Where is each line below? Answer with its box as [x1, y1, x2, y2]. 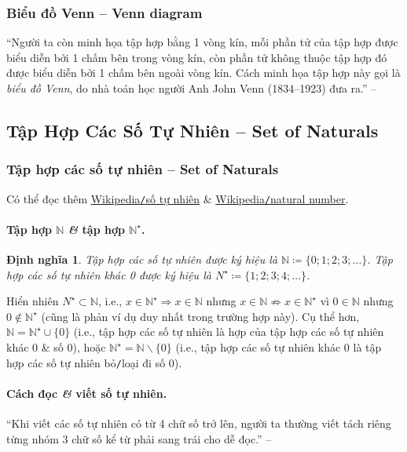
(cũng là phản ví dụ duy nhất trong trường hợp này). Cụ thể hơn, [41, 308, 360, 324]
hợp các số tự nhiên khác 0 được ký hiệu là [6, 266, 211, 282]
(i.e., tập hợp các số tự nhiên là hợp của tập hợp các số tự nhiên [73, 323, 384, 340]
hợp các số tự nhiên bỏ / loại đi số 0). [6, 354, 182, 370]
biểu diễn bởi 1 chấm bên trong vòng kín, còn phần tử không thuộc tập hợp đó [6, 49, 387, 65]
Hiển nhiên [6, 293, 59, 309]
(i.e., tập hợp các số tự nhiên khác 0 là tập [175, 339, 382, 355]
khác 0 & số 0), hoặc [6, 339, 106, 355]
